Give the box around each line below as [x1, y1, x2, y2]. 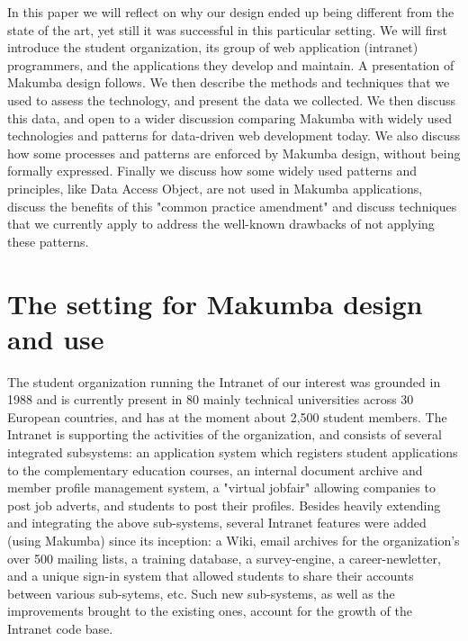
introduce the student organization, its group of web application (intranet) [7, 38, 418, 57]
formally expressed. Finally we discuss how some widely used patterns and [7, 161, 418, 180]
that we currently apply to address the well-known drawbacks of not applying [7, 214, 435, 233]
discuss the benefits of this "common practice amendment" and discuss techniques [7, 196, 457, 215]
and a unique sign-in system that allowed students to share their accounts [7, 566, 414, 585]
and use [7, 320, 104, 357]
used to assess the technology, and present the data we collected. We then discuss [7, 90, 456, 109]
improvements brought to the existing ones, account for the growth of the [7, 601, 412, 620]
